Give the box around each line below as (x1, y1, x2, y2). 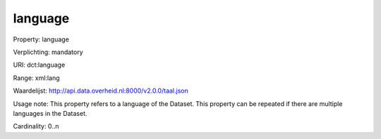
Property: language (13, 35, 70, 44)
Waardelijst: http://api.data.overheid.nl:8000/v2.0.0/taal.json (13, 86, 188, 95)
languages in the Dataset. (13, 109, 87, 117)
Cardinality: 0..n (13, 122, 59, 131)
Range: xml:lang (13, 74, 60, 82)
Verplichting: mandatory (13, 48, 84, 56)
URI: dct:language (13, 60, 66, 69)
